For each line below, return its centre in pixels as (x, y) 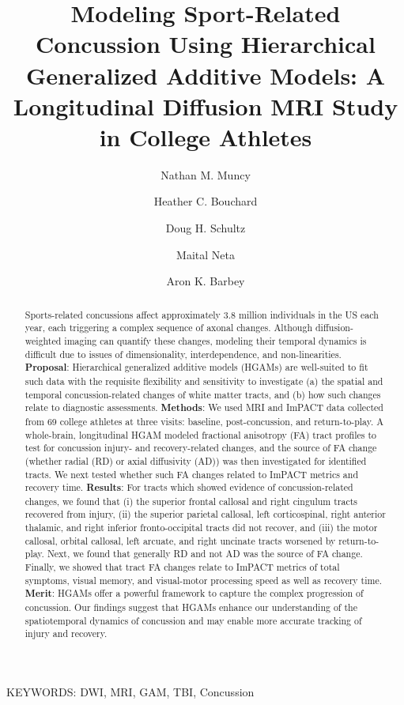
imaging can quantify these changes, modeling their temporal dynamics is (215, 340)
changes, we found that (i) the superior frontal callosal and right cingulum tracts (191, 501)
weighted (43, 340)
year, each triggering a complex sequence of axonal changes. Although (169, 328)
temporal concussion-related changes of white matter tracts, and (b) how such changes (203, 394)
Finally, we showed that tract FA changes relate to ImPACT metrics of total (182, 567)
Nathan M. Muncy (206, 174)
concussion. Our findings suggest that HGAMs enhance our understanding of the (191, 607)
